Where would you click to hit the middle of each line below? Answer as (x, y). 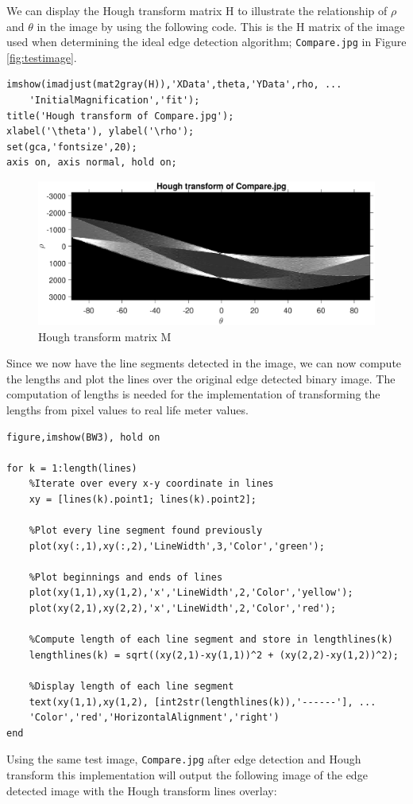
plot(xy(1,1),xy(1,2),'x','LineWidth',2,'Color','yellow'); (191, 593)
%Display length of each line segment (131, 686)
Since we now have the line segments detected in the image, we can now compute (204, 363)
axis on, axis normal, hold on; (92, 163)
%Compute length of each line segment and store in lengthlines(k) (211, 640)
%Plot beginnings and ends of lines (126, 577)
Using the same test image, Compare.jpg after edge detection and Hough (184, 759)
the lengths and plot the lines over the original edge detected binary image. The (201, 378)
